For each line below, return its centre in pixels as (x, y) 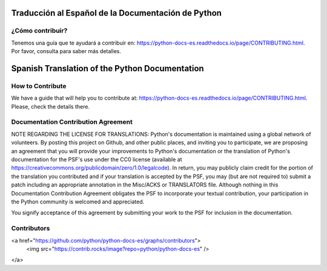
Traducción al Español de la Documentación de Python (117, 13)
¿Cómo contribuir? (39, 31)
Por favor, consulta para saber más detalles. (66, 51)
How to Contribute (39, 86)
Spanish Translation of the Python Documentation (107, 69)
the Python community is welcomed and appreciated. (78, 202)
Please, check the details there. (51, 106)
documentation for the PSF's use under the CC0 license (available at (97, 159)
